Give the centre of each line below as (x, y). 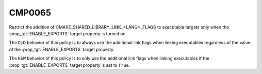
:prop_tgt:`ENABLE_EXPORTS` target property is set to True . (70, 65)
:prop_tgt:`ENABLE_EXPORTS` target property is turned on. (68, 33)
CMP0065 (30, 13)
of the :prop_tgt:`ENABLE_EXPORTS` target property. (62, 49)
